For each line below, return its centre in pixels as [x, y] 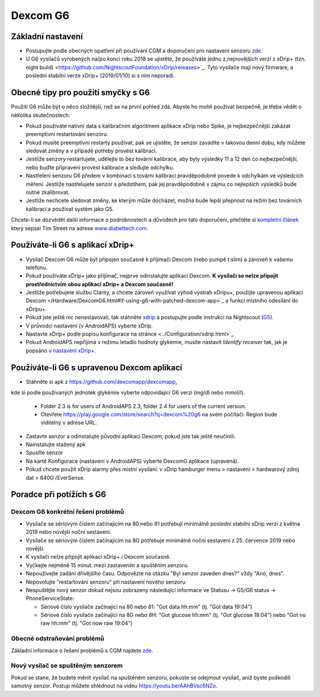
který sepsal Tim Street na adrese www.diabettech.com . [79, 228]
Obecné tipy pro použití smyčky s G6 [81, 93]
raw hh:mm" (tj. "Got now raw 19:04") [87, 623]
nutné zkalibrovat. [48, 192]
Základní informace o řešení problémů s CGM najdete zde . [82, 650]
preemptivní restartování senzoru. [67, 134]
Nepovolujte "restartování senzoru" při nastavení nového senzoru [106, 582]
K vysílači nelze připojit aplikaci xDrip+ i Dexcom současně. [98, 557]
